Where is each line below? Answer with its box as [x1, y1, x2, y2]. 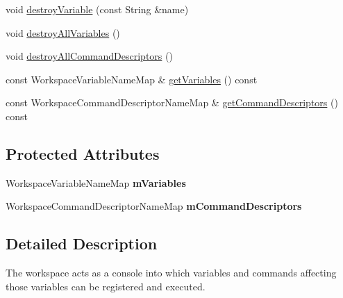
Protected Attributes [6, 142, 160, 164]
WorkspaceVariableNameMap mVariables [6, 175, 186, 190]
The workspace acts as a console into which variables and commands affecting [6, 265, 337, 280]
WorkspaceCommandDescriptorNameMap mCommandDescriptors [6, 199, 302, 213]
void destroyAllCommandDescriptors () [6, 49, 173, 63]
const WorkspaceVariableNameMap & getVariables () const [6, 72, 258, 86]
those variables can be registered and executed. [6, 279, 206, 293]
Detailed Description [6, 233, 158, 254]
